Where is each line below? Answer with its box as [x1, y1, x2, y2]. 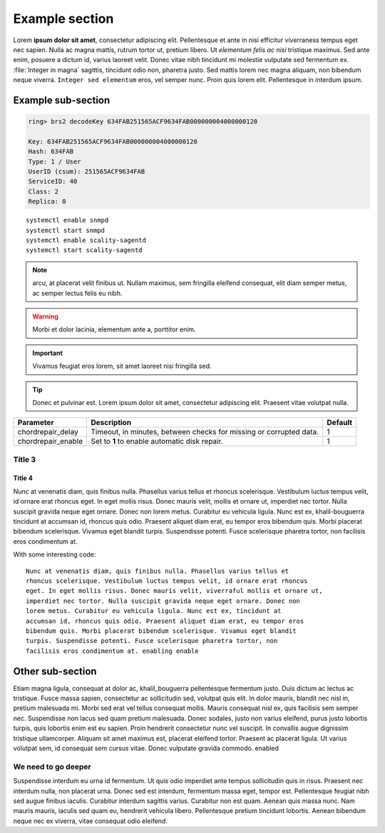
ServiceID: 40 [28, 177, 78, 186]
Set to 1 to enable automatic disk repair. [90, 437, 224, 447]
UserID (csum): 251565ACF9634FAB [28, 168, 145, 176]
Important [32, 349, 63, 357]
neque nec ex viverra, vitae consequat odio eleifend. [13, 817, 168, 825]
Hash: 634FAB [28, 147, 74, 156]
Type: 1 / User [28, 157, 81, 166]
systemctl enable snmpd [26, 216, 109, 224]
